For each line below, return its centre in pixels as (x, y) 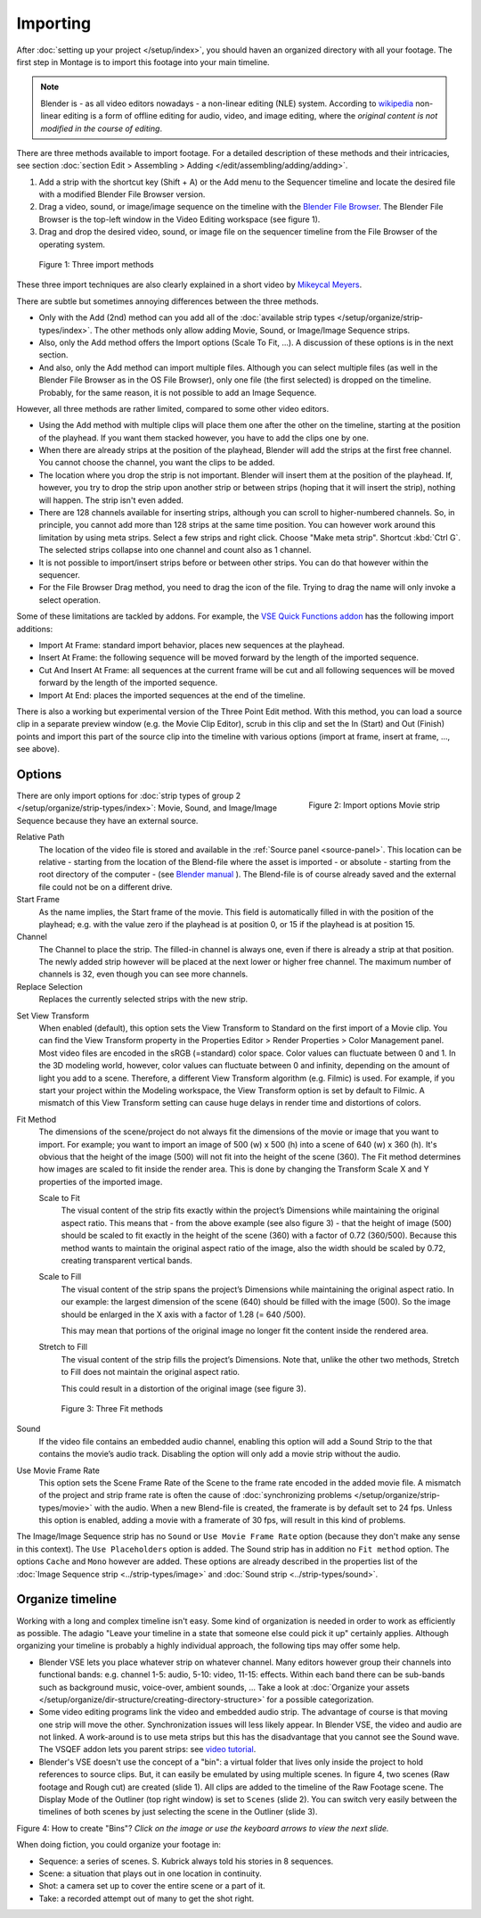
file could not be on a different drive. (106, 886)
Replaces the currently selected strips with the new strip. (143, 1000)
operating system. (72, 244)
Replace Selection (50, 986)
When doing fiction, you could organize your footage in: (119, 1845)
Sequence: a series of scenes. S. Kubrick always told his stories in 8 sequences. (186, 1861)
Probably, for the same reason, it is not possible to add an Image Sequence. (178, 392)
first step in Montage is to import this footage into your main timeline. (143, 62)
